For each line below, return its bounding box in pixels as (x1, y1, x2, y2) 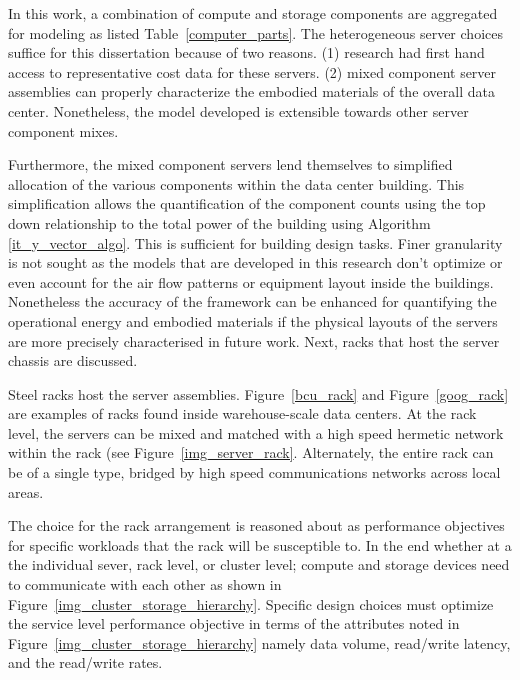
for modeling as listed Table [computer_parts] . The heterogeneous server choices (8, 22, 503, 43)
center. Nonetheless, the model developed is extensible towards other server (8, 100, 469, 121)
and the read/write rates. (8, 652, 163, 673)
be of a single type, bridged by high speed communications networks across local (8, 462, 501, 483)
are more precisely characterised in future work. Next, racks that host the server (8, 330, 500, 351)
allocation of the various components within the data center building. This (8, 173, 465, 194)
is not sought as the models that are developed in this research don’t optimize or (8, 252, 503, 273)
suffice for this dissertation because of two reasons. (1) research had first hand (8, 42, 485, 63)
